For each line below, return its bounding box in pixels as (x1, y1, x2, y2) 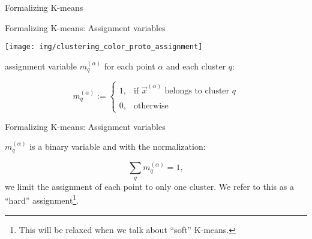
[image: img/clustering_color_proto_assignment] (5, 43, 203, 52)
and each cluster (166, 59, 226, 72)
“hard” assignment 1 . (5, 192, 79, 207)
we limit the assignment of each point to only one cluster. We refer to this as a (5, 180, 294, 192)
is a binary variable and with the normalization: (29, 140, 206, 153)
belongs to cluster (164, 87, 230, 96)
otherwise (134, 102, 169, 111)
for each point (104, 59, 155, 72)
